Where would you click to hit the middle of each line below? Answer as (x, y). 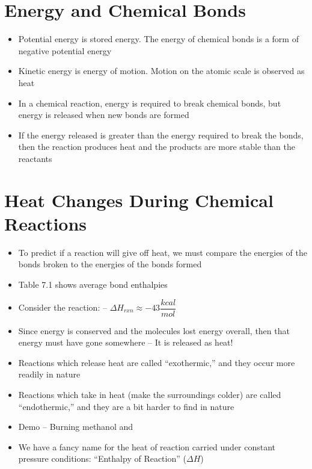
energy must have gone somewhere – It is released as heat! (126, 342)
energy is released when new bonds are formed (104, 115)
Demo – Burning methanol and (76, 427)
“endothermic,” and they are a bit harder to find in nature (126, 406)
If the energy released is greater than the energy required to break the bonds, (161, 135)
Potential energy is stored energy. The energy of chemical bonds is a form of (158, 39)
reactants (35, 158)
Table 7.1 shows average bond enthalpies (93, 284)
